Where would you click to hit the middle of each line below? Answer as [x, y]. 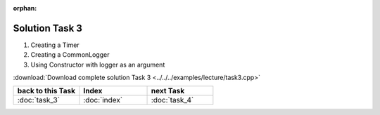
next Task [168, 91]
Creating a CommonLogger [70, 55]
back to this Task [46, 91]
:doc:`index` [103, 100]
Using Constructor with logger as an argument [98, 65]
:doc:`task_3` [38, 100]
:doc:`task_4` [172, 100]
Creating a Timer [55, 45]
